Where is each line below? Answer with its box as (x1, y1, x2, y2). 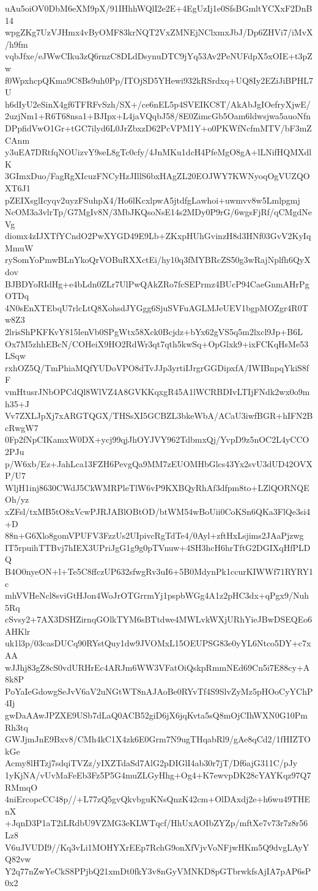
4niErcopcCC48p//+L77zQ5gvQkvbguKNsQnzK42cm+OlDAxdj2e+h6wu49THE (5, 793, 311, 805)
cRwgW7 (5, 421, 39, 434)
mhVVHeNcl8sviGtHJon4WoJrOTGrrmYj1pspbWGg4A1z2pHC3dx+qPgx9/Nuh (5, 589, 309, 602)
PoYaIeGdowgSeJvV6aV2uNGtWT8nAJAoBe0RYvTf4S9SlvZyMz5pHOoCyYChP (5, 684, 313, 697)
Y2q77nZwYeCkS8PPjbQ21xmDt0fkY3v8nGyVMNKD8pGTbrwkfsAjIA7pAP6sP (5, 864, 311, 877)
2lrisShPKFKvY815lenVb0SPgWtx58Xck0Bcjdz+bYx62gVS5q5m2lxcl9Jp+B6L (5, 325, 303, 338)
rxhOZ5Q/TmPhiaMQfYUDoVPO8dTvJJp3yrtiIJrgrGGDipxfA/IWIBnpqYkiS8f (5, 361, 309, 374)
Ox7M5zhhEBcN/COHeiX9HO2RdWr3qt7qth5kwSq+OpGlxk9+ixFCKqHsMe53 (5, 337, 309, 350)
